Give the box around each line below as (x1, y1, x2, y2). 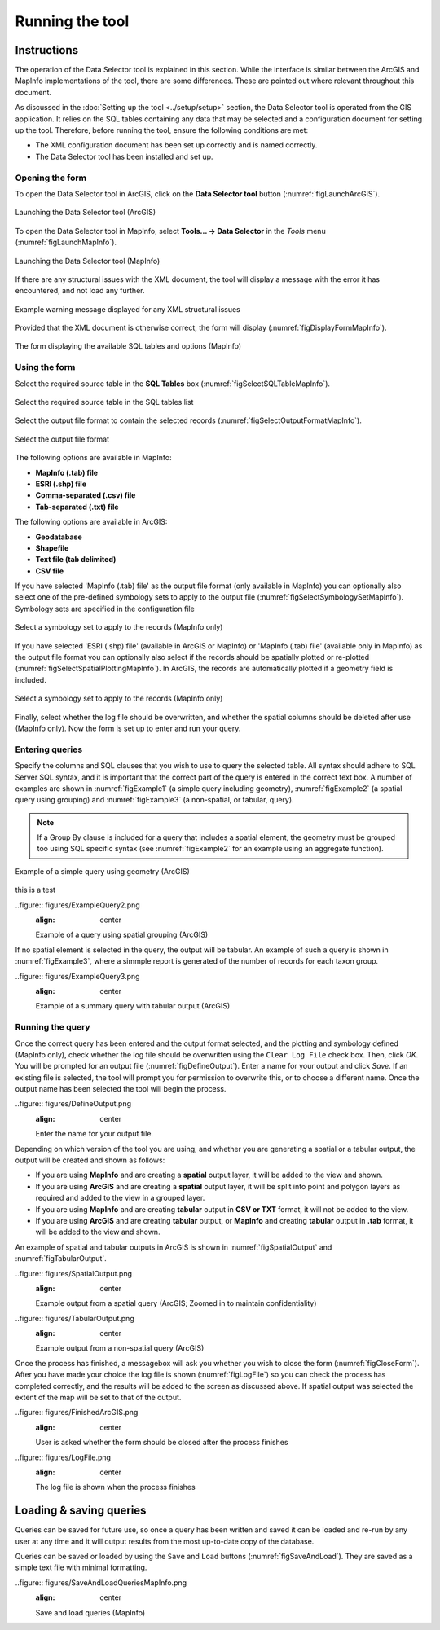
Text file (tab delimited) (35, 555, 117, 565)
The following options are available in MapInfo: (15, 453, 173, 463)
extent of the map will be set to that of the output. (15, 1393, 182, 1403)
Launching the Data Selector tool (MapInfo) (15, 256, 161, 266)
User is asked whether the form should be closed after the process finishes (35, 1438, 288, 1448)
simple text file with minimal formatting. (15, 1562, 147, 1572)
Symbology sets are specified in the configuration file (15, 604, 195, 613)
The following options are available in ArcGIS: (15, 517, 168, 527)
